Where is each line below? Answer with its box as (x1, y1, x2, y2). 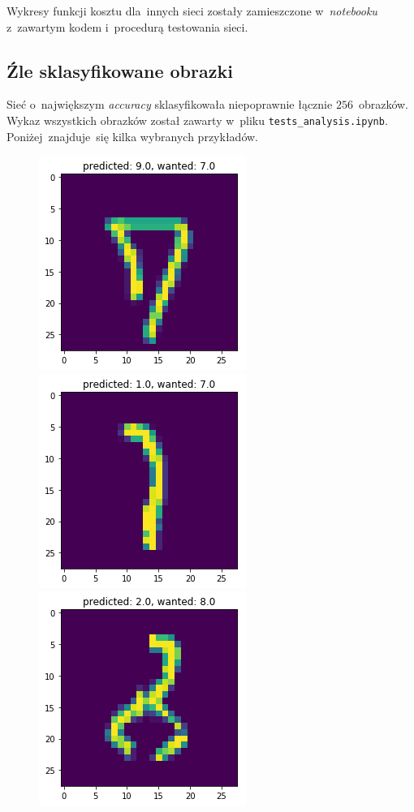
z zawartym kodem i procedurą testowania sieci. (6, 18, 248, 35)
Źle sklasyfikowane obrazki (6, 58, 233, 83)
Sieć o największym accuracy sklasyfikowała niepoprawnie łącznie (6, 96, 333, 113)
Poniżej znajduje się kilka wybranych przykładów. (6, 127, 258, 144)
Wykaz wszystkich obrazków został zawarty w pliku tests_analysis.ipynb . (6, 111, 388, 128)
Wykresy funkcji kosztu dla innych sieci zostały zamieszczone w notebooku (6, 2, 377, 19)
